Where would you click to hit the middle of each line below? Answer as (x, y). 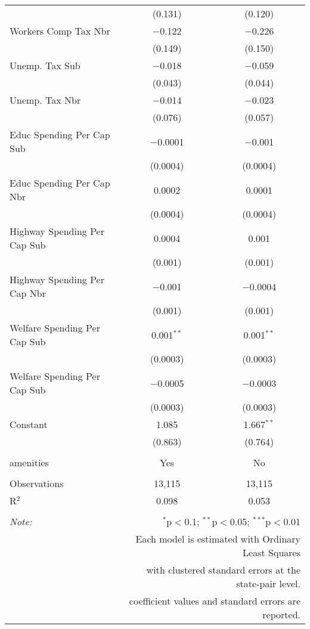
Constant (29, 424)
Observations (37, 483)
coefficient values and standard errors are (215, 601)
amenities (29, 462)
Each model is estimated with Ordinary (218, 539)
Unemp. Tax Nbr (45, 100)
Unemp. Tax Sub (45, 65)
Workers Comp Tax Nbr (60, 31)
